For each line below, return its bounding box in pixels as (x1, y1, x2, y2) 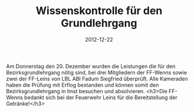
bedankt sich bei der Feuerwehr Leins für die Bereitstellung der (24, 94, 178, 101)
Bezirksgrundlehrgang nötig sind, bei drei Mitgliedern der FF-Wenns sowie (6, 69, 188, 76)
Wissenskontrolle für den (35, 4, 163, 18)
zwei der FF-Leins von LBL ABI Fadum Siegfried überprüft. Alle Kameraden (6, 75, 188, 82)
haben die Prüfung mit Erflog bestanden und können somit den (6, 81, 159, 89)
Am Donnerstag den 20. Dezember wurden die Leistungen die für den (6, 63, 176, 70)
